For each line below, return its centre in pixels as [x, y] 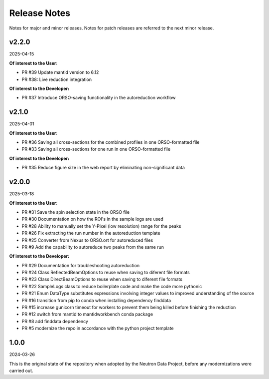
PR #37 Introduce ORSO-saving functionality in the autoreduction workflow [99, 98]
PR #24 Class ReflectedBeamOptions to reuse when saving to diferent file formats [106, 273]
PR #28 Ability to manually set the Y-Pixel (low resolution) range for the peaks [101, 226]
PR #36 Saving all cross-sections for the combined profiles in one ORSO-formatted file [111, 142]
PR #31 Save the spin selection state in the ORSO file [76, 212]
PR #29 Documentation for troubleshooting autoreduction [81, 265]
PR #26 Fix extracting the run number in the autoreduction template [91, 233]
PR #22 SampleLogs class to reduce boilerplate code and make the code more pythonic [112, 286]
